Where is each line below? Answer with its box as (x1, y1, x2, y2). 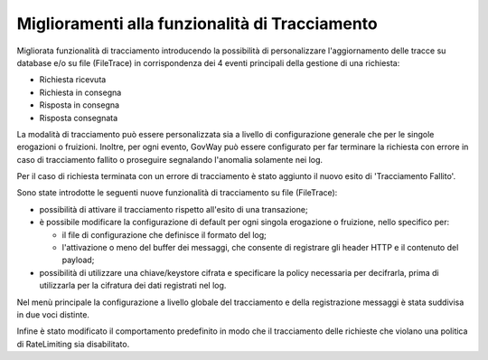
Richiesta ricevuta (39, 74, 107, 85)
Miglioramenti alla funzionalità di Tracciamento (16, 14, 379, 33)
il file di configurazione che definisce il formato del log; (61, 229, 267, 240)
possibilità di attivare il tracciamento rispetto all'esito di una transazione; (39, 204, 308, 214)
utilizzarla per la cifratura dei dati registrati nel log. (39, 280, 227, 291)
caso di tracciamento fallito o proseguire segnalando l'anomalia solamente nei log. (16, 154, 324, 165)
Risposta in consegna (39, 99, 120, 110)
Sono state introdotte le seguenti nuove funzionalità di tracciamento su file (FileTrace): (16, 187, 338, 198)
